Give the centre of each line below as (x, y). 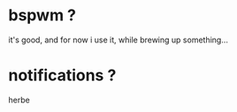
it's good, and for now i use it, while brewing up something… (119, 40)
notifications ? (62, 75)
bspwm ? (42, 15)
